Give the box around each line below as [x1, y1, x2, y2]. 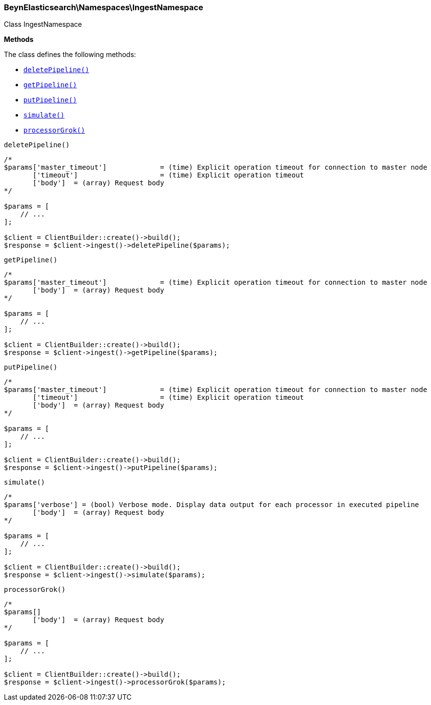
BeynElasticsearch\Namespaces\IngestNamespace [4, 2, 203, 12]
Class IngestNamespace [4, 20, 82, 29]
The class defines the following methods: [4, 50, 136, 59]
